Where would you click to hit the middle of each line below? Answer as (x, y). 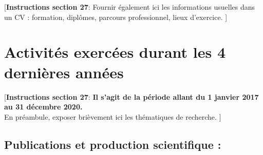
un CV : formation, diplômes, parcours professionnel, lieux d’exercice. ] (116, 17)
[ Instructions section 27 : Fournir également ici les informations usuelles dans (130, 7)
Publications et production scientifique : (113, 144)
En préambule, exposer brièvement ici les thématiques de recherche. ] (113, 116)
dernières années (64, 72)
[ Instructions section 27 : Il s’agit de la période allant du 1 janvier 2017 (131, 96)
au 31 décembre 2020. (43, 107)
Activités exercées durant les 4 (115, 52)
